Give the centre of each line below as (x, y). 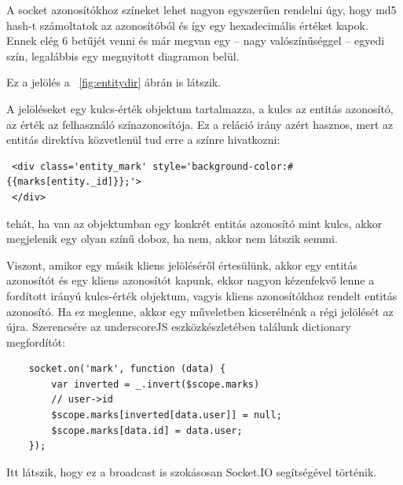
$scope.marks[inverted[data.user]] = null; (167, 415)
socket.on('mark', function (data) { (127, 369)
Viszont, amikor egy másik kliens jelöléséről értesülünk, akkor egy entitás (182, 265)
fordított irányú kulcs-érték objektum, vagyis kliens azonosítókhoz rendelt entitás (202, 295)
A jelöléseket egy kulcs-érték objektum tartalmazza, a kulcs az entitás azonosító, (200, 108)
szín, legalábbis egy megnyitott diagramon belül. (123, 55)
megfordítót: (36, 342)
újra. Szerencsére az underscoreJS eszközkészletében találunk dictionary (179, 327)
